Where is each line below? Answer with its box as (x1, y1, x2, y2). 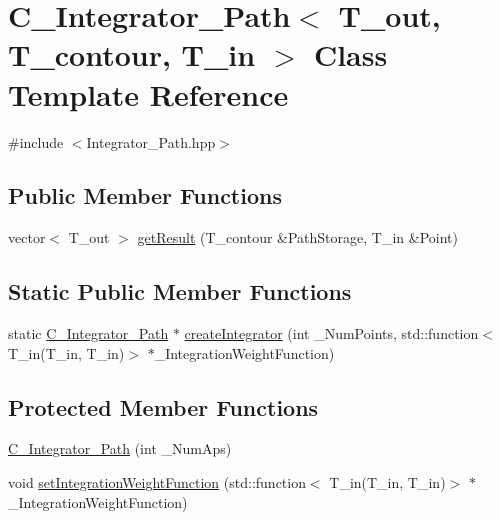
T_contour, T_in (8, 34, 256, 75)
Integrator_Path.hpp (86, 131, 216, 152)
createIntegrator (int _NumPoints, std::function (184, 323, 479, 344)
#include (8, 131, 64, 152)
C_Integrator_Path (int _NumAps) (8, 438, 232, 459)
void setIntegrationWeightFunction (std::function (8, 472, 306, 493)
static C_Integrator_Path (8, 323, 169, 344)
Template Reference (8, 73, 289, 114)
